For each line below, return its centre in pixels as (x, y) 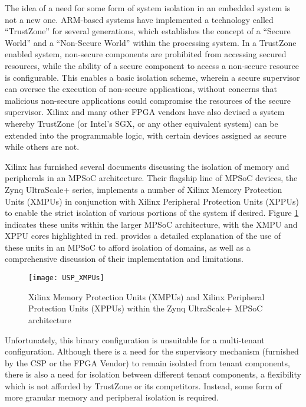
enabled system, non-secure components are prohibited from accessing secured (146, 54)
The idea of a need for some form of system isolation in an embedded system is (148, 8)
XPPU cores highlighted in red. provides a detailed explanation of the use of (143, 236)
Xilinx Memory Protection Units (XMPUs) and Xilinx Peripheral (147, 296)
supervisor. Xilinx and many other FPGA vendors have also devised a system (145, 112)
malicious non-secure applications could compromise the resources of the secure (148, 100)
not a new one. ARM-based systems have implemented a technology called (139, 19)
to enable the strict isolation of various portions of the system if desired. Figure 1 (152, 213)
